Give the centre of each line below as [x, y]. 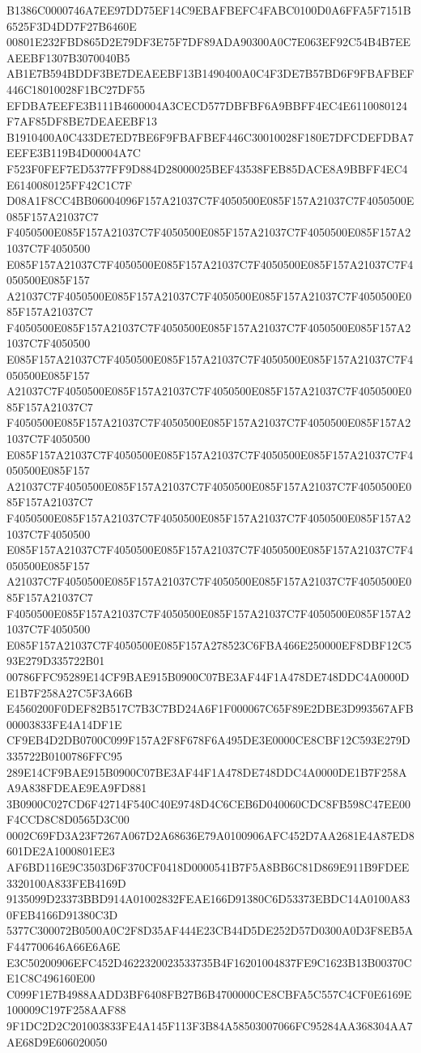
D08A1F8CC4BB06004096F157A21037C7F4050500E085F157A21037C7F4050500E [210, 200]
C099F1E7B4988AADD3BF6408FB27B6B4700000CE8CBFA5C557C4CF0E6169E [209, 993]
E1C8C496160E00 [51, 978]
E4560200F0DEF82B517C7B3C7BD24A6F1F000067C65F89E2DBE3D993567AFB [210, 708]
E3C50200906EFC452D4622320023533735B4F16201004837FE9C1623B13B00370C [209, 962]
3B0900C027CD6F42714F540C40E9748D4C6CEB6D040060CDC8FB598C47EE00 [208, 803]
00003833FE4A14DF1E [64, 724]
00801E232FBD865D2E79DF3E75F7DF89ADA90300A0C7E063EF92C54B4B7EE [208, 42]
